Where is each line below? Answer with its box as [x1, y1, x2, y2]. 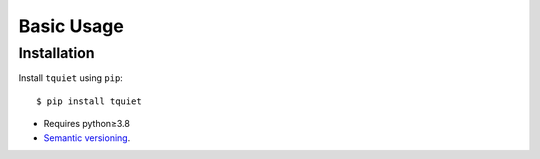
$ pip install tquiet [36, 95, 142, 107]
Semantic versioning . [43, 131, 131, 144]
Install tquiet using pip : [18, 72, 124, 84]
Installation [18, 44, 95, 62]
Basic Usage [18, 15, 124, 37]
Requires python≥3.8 [43, 118, 130, 130]
